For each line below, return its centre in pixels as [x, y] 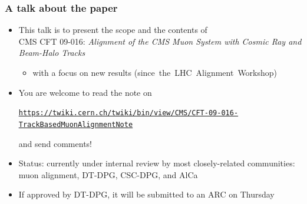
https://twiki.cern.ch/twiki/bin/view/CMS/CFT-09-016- [128, 113]
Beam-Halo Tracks [52, 53]
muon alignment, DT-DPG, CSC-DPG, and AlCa [108, 174]
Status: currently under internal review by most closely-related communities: [157, 163]
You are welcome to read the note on [85, 92]
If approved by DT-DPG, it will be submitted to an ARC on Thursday [146, 194]
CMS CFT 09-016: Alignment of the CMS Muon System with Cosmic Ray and [160, 41]
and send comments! [55, 143]
